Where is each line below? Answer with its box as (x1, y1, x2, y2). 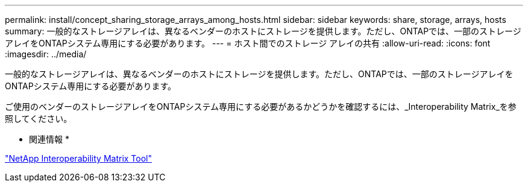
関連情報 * (29, 134, 69, 144)
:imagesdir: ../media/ (5, 49, 87, 59)
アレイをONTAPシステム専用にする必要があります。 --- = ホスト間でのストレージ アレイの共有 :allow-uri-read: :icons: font (5, 38, 491, 48)
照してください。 (5, 113, 72, 124)
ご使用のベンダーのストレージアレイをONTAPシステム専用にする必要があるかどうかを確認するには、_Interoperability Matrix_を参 (5, 101, 517, 112)
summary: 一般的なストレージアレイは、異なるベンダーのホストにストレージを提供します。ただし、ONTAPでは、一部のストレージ (5, 26, 521, 36)
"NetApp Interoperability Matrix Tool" (5, 153, 152, 163)
